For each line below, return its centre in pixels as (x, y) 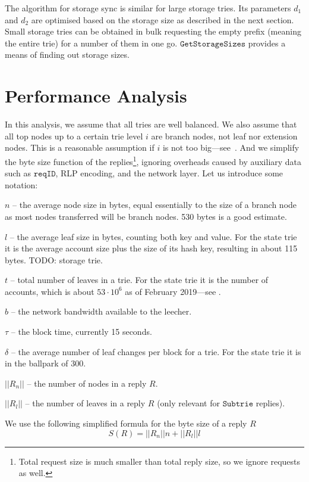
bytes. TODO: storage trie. (54, 259)
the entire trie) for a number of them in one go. (91, 43)
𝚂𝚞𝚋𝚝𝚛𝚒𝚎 (238, 404)
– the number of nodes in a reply (87, 383)
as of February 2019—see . (173, 291)
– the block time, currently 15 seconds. (81, 332)
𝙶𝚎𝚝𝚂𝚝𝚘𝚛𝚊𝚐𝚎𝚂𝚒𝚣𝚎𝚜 (213, 44)
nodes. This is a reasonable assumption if (80, 147)
